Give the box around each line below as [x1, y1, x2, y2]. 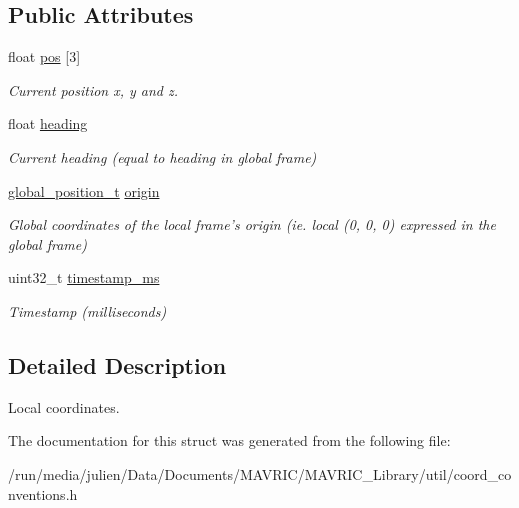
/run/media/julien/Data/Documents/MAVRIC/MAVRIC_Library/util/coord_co [8, 463, 512, 484]
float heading [8, 113, 88, 134]
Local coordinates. [8, 396, 120, 417]
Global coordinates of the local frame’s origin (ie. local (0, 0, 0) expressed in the [8, 214, 496, 235]
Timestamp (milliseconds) [8, 300, 167, 321]
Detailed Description [8, 349, 227, 380]
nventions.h [8, 483, 78, 504]
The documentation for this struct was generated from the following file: [8, 430, 451, 451]
